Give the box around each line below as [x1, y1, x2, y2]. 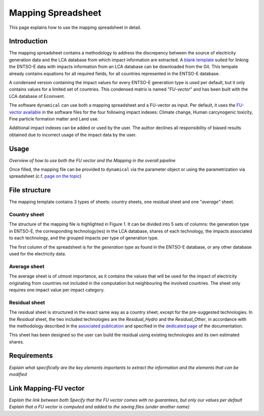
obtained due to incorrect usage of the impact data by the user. [9, 132, 137, 138]
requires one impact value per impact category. [9, 287, 105, 293]
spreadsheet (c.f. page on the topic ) [9, 173, 82, 179]
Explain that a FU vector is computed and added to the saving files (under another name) [9, 404, 190, 410]
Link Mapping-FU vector [9, 384, 85, 393]
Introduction [9, 37, 48, 46]
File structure [9, 186, 51, 194]
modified [9, 371, 27, 377]
